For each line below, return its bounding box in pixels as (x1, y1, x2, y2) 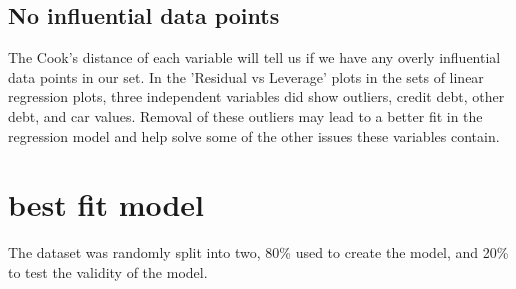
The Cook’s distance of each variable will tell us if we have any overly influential (8, 47, 501, 68)
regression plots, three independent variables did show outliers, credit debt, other (8, 86, 505, 107)
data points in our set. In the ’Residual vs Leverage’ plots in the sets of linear (8, 66, 484, 87)
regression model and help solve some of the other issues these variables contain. (8, 125, 500, 146)
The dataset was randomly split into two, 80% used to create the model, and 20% (8, 242, 509, 263)
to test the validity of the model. (8, 261, 208, 282)
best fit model (8, 184, 205, 225)
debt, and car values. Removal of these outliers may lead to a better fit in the (8, 105, 483, 126)
